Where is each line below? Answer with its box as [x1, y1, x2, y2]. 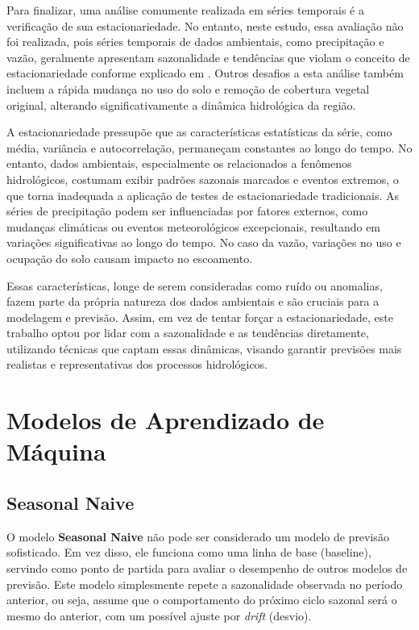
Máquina [6, 435, 106, 468]
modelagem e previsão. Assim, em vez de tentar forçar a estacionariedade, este [6, 308, 393, 325]
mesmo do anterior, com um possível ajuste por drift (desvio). [6, 607, 312, 624]
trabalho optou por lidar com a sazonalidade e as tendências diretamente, [6, 324, 369, 341]
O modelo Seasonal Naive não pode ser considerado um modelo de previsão [6, 528, 389, 544]
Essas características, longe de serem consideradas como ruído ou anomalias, [6, 277, 383, 294]
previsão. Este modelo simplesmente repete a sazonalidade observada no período [6, 575, 403, 592]
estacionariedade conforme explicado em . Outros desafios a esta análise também [6, 65, 404, 81]
